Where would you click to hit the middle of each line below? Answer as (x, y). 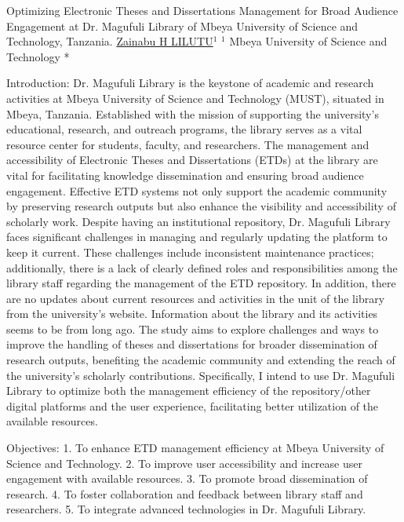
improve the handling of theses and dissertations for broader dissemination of (192, 344)
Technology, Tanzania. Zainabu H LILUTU (110, 41)
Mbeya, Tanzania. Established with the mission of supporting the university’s (193, 113)
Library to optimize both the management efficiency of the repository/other (189, 391)
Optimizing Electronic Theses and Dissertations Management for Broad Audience (202, 10)
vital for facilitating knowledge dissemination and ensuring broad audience (185, 175)
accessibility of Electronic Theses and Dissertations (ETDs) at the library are (192, 160)
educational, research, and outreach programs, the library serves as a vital (184, 129)
